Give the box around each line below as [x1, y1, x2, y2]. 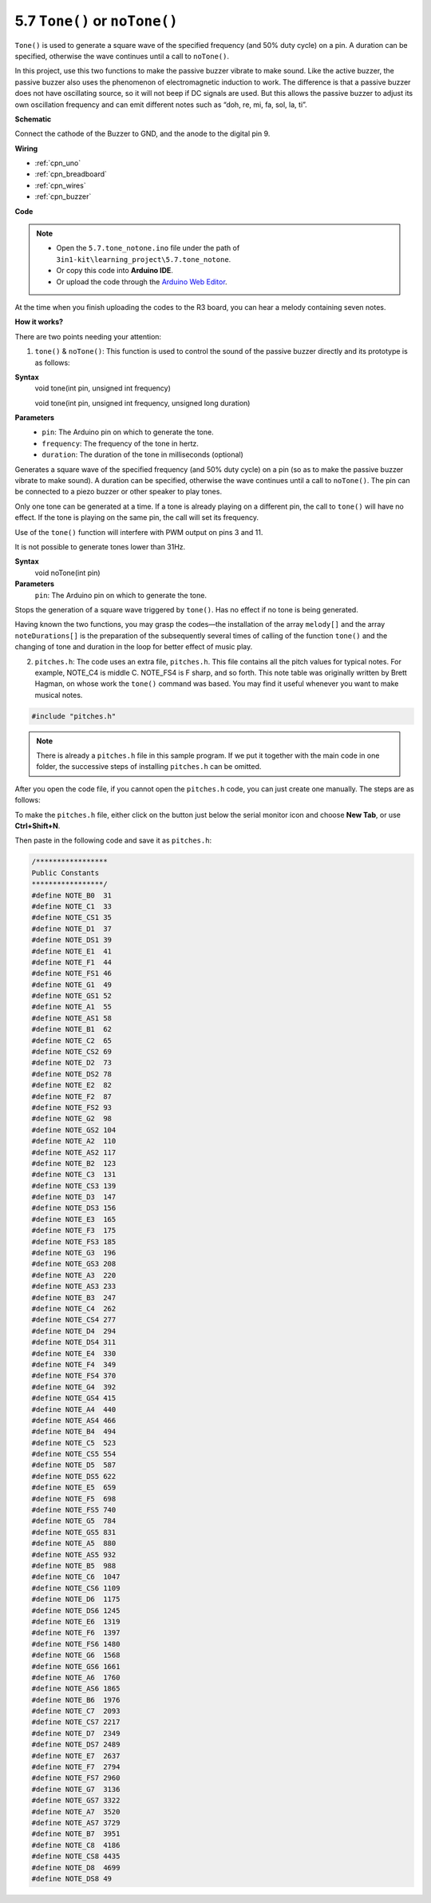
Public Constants [31, 868, 100, 878]
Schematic [14, 114, 52, 124]
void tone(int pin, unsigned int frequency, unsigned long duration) [34, 398, 251, 407]
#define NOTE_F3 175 [31, 1226, 117, 1235]
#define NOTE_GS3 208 [31, 1259, 117, 1269]
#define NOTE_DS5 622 [31, 1472, 117, 1481]
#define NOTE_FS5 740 [31, 1505, 117, 1515]
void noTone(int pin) [34, 568, 101, 577]
